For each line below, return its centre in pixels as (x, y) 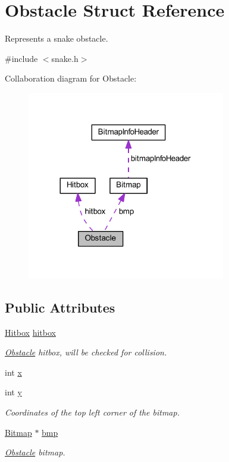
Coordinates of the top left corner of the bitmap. (92, 412)
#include (21, 58)
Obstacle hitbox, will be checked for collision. (86, 352)
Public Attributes (60, 307)
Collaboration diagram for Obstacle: (71, 78)
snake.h (65, 58)
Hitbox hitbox (30, 332)
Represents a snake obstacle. (57, 38)
